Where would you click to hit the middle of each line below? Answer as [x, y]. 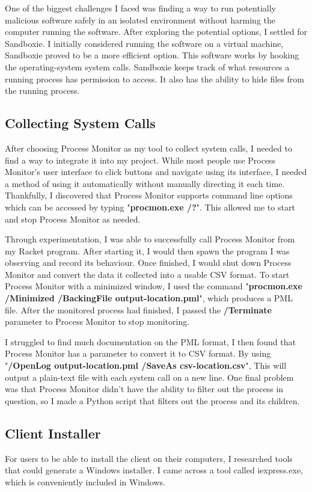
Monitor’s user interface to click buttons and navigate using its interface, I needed [156, 172]
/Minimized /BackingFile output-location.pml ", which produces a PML [149, 298]
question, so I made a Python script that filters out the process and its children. [152, 400]
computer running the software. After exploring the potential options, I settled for [156, 32]
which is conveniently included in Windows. [85, 481]
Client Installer [53, 433]
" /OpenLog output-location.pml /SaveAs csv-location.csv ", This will [146, 365]
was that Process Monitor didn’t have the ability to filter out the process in [144, 389]
